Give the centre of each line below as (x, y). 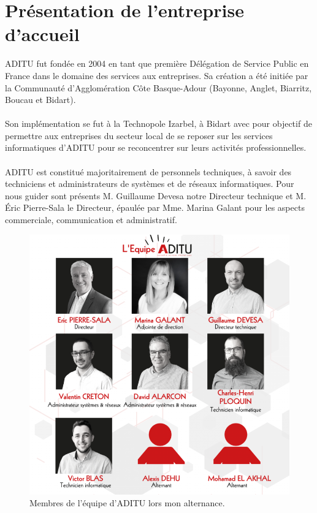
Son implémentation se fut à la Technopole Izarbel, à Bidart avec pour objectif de (158, 123)
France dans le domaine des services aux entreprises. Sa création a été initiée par (157, 75)
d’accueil (42, 34)
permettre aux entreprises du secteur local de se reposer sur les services (139, 135)
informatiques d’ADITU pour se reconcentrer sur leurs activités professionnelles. (156, 147)
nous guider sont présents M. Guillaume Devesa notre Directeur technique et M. (156, 195)
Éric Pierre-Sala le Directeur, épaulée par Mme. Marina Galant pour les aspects (155, 207)
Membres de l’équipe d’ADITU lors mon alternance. (127, 503)
